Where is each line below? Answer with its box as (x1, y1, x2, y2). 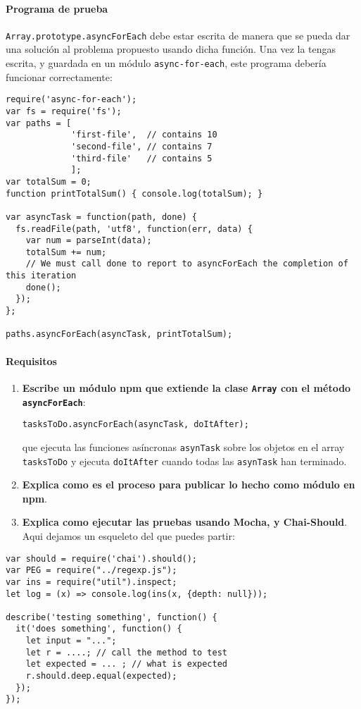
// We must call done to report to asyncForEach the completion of (25, 259, 348, 269)
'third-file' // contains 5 (71, 153, 213, 164)
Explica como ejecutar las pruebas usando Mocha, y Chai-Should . (22, 514, 348, 529)
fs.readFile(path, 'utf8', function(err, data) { (15, 223, 253, 234)
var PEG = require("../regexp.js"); (6, 565, 177, 576)
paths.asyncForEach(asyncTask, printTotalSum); (6, 329, 233, 340)
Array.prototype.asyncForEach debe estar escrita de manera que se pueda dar (6, 27, 350, 42)
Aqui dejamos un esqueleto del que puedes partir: (22, 528, 235, 543)
